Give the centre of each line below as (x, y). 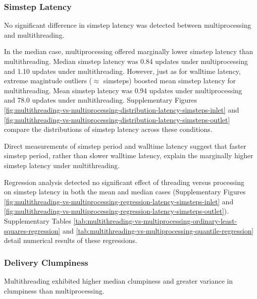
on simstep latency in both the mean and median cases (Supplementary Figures (125, 192)
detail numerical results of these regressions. (71, 240)
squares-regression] (32, 230)
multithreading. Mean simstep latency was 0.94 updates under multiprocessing (123, 90)
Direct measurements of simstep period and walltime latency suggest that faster (125, 146)
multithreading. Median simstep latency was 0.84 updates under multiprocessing (126, 61)
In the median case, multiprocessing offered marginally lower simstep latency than (128, 51)
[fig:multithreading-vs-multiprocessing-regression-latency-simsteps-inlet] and (119, 201)
